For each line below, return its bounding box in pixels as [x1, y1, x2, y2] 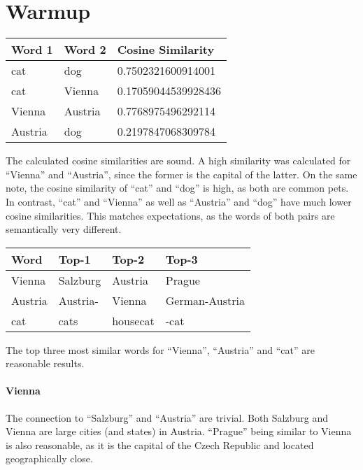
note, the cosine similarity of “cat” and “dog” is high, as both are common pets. [6, 180, 349, 195]
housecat [112, 312, 155, 329]
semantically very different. [6, 222, 122, 236]
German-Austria [165, 292, 245, 308]
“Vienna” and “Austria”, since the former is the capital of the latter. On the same [6, 166, 357, 181]
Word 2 [64, 41, 106, 58]
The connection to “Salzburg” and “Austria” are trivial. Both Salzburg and [6, 410, 328, 425]
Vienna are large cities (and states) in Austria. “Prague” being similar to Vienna [6, 424, 352, 439]
